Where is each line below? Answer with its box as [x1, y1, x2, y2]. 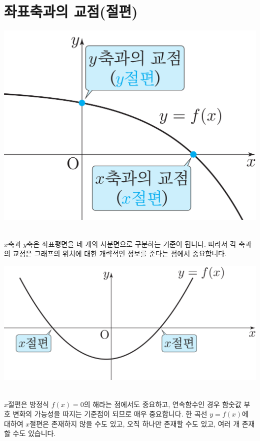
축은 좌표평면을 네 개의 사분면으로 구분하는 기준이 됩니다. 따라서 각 [26, 238, 236, 249]
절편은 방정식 [8, 399, 49, 409]
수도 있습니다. [12, 428, 56, 439]
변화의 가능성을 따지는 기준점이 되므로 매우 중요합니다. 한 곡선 [12, 409, 207, 419]
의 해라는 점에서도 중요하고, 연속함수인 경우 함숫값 [83, 399, 241, 409]
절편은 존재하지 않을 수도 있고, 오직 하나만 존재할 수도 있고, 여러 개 [29, 418, 240, 429]
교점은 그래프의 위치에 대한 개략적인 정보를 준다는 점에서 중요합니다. [12, 248, 227, 259]
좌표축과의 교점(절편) [4, 1, 138, 21]
